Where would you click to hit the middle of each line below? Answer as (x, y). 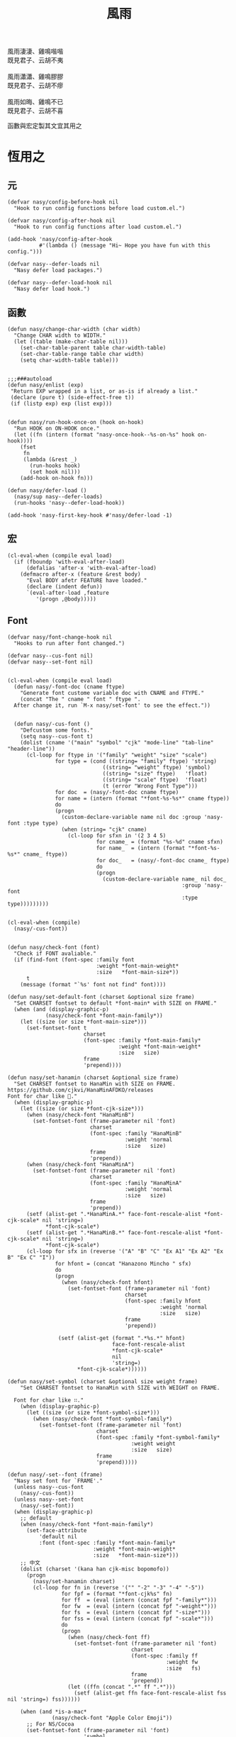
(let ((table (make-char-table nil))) (71, 342)
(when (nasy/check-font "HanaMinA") (80, 1164)
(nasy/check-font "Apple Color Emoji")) (112, 1718)
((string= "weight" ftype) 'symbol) (157, 767)
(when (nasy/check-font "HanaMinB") (80, 1115)
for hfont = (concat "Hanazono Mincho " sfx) (123, 1263)
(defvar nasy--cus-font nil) (50, 656)
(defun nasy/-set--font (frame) (55, 1475)
